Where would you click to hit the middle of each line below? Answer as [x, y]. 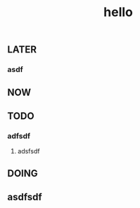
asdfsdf [25, 197]
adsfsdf [28, 151]
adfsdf [19, 136]
